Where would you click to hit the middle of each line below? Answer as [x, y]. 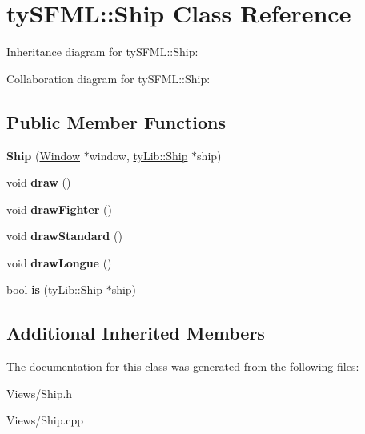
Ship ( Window [43, 155]
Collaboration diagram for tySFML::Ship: [108, 78]
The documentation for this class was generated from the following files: [183, 366]
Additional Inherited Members [136, 333]
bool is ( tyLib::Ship [54, 289]
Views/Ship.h [40, 393]
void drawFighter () [59, 209]
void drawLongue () [59, 262]
